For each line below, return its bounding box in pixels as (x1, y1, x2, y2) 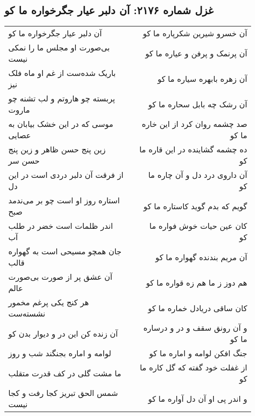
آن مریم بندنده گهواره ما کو (155, 251, 247, 263)
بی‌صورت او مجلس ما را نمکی (8, 42, 110, 53)
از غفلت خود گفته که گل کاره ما (139, 362, 247, 373)
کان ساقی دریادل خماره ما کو (148, 302, 247, 314)
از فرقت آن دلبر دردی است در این (8, 169, 124, 181)
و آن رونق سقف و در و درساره (143, 322, 247, 334)
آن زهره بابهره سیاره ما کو (157, 73, 247, 84)
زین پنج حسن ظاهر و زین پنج (8, 144, 106, 155)
